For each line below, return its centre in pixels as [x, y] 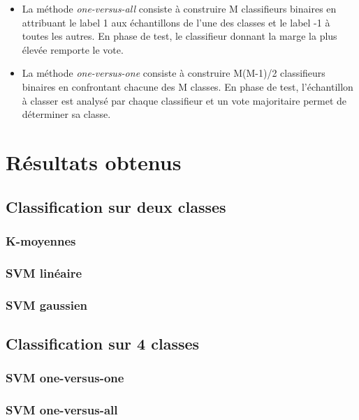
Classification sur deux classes [116, 206]
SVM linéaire [44, 272]
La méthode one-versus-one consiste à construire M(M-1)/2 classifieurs [174, 73]
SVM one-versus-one [65, 378]
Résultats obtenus [94, 162]
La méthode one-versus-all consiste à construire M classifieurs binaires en [179, 8]
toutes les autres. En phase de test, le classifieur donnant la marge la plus [179, 36]
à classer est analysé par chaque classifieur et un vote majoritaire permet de [184, 100]
